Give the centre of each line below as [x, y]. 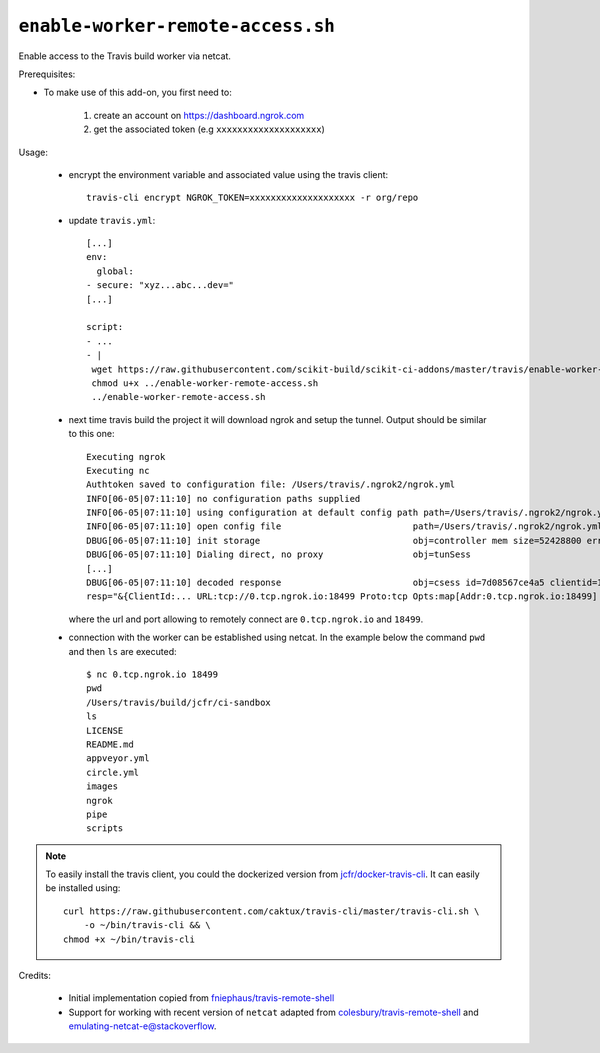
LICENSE [105, 730]
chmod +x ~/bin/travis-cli [129, 939]
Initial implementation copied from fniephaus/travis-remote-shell [201, 998]
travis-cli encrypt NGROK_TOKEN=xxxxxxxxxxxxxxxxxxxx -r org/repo [252, 198]
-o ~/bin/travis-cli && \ [147, 925]
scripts [105, 828]
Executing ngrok [126, 456]
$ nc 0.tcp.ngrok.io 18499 [152, 674]
